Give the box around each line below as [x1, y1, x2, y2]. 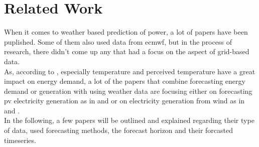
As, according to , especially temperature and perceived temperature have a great [4, 66, 255, 76]
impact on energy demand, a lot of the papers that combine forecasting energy [4, 76, 245, 86]
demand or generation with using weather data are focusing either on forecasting [4, 85, 252, 96]
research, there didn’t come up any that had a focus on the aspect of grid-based [4, 46, 249, 57]
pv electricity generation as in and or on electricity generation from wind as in [4, 95, 245, 106]
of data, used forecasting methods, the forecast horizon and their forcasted [4, 125, 233, 135]
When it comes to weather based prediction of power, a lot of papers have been [4, 27, 248, 37]
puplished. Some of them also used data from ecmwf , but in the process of [4, 36, 232, 47]
